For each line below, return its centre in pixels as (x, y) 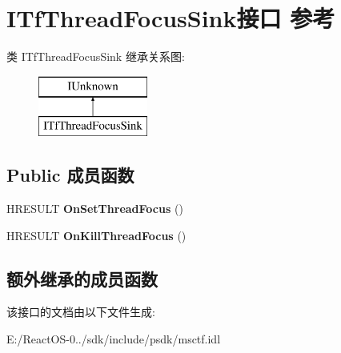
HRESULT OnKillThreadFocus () (96, 235)
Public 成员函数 (70, 175)
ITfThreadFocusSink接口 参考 (171, 18)
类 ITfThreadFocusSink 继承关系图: (96, 56)
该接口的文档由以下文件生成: (81, 312)
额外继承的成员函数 (82, 278)
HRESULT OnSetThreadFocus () (95, 209)
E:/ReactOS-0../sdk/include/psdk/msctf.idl (114, 339)
